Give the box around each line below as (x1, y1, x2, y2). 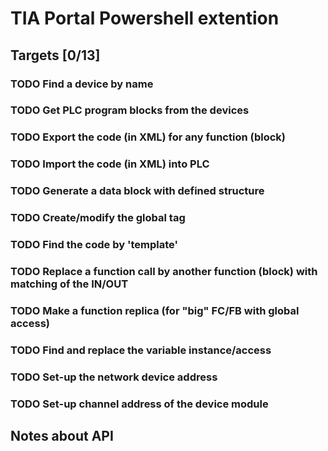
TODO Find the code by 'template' (10, 238, 178, 252)
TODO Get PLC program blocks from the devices (10, 103, 250, 117)
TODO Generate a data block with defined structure (10, 184, 265, 198)
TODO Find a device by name (10, 77, 154, 91)
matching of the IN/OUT (10, 277, 129, 291)
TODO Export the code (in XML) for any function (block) (10, 130, 287, 144)
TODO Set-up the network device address (10, 370, 218, 384)
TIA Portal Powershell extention (10, 7, 280, 30)
